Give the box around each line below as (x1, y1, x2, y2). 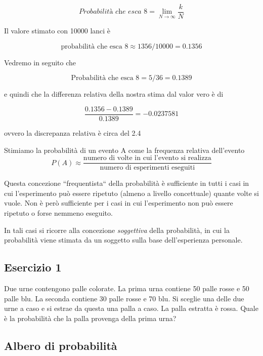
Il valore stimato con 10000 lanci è (4, 25, 111, 36)
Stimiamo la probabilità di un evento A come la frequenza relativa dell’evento (4, 144, 245, 155)
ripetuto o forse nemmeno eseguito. (4, 207, 113, 218)
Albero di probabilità (4, 337, 117, 353)
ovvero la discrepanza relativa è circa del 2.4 (4, 127, 141, 138)
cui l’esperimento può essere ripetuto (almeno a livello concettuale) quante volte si (4, 187, 259, 198)
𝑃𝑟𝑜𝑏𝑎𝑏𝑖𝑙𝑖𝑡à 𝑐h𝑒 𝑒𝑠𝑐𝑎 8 (79, 8, 148, 16)
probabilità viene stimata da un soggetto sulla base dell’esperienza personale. (4, 234, 243, 245)
